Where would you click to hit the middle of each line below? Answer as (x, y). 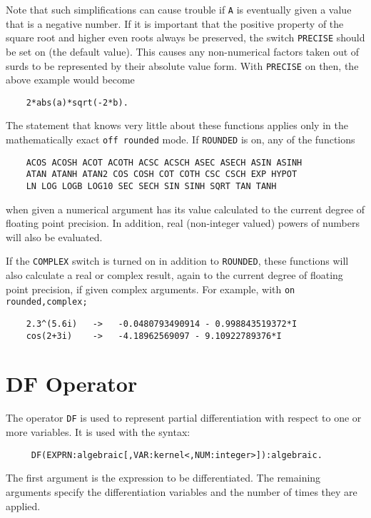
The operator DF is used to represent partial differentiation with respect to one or (184, 418)
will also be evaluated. (54, 237)
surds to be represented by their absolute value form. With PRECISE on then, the (182, 65)
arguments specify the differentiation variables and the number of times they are (182, 491)
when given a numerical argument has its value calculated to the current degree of (185, 209)
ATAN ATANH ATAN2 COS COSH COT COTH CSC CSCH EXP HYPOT (162, 174)
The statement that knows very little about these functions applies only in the (177, 125)
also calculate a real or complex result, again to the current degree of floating (174, 275)
